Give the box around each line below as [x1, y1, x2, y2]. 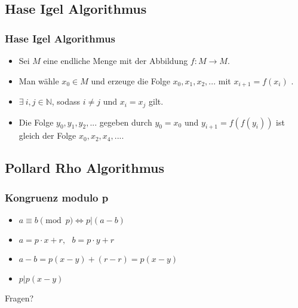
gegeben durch [99, 115, 152, 128]
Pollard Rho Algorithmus [5, 158, 165, 177]
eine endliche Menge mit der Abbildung [43, 54, 188, 66]
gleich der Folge [19, 129, 76, 142]
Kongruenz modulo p [5, 190, 109, 205]
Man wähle [19, 74, 59, 87]
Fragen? [5, 291, 34, 304]
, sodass [51, 95, 81, 108]
